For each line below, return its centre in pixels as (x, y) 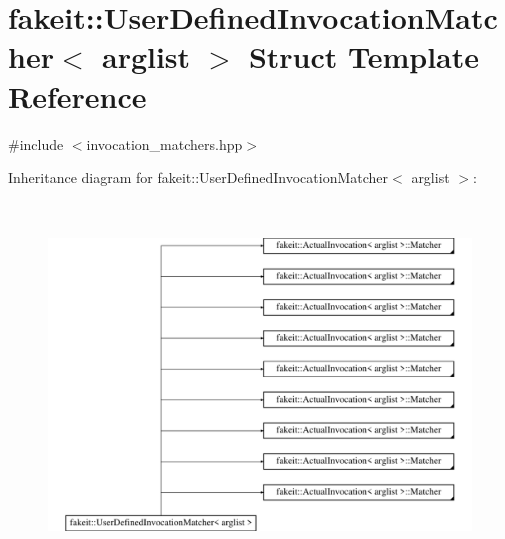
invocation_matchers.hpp (164, 143)
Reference (77, 95)
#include (36, 143)
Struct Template (364, 56)
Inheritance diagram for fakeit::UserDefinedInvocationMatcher (198, 177)
